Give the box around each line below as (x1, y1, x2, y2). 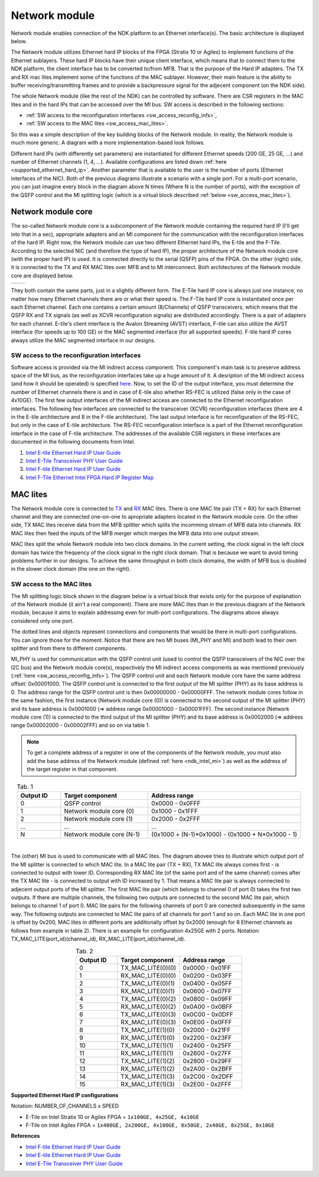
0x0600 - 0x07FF (183, 987, 232, 995)
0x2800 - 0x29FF (183, 1056, 232, 1065)
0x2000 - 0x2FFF (151, 814, 201, 823)
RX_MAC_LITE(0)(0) (121, 971, 177, 979)
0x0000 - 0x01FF (183, 963, 232, 972)
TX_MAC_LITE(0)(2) (121, 994, 177, 1003)
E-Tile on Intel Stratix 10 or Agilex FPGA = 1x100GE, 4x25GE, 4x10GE (25, 1113, 200, 1120)
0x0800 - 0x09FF (183, 994, 233, 1003)
